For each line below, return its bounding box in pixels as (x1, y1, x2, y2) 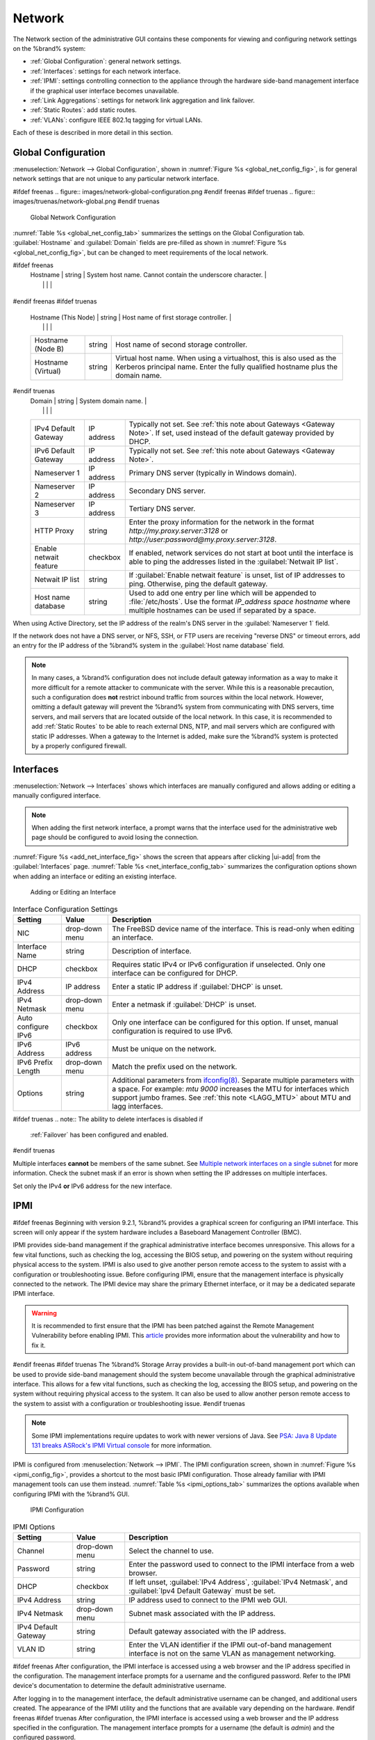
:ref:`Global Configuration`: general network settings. (30, 57, 182, 65)
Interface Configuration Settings (12, 904, 118, 914)
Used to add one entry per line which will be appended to (128, 588, 317, 598)
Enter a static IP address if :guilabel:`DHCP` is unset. (112, 981, 283, 991)
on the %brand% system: (12, 44, 86, 52)
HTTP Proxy (34, 525, 74, 535)
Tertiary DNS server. (128, 503, 196, 513)
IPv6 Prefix (17, 1057, 53, 1067)
